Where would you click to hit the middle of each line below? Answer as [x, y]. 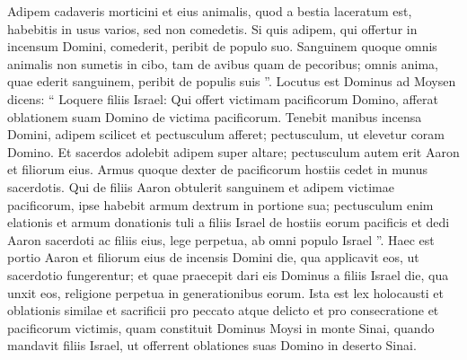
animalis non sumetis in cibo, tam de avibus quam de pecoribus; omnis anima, [223, 63]
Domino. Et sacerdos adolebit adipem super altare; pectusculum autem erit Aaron [233, 151]
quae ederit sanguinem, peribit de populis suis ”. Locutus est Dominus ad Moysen [232, 81]
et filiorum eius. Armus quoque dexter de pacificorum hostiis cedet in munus [217, 169]
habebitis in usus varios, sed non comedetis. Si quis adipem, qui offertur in [212, 28]
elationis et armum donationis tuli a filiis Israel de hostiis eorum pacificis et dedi [229, 222]
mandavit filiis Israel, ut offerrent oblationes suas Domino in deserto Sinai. [212, 345]
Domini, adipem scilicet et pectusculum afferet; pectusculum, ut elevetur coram [226, 134]
